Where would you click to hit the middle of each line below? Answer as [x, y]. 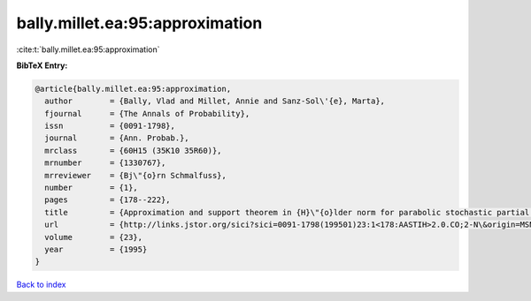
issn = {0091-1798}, [110, 126]
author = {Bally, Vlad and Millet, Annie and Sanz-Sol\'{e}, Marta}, [215, 101]
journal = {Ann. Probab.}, [117, 138]
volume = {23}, [94, 237]
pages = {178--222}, [108, 200]
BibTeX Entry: [42, 65]
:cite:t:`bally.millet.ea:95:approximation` [88, 49]
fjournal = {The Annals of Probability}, [147, 113]
